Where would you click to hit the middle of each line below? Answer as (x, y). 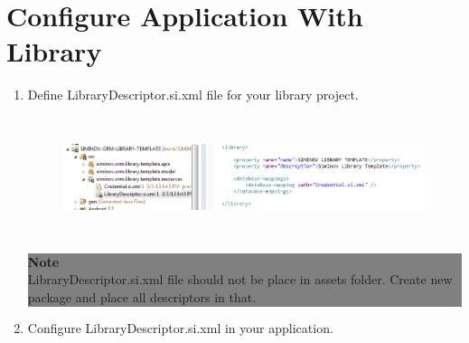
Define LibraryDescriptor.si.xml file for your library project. (193, 95)
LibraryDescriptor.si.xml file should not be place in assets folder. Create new (240, 279)
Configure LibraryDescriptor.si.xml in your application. (180, 327)
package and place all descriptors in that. (142, 296)
